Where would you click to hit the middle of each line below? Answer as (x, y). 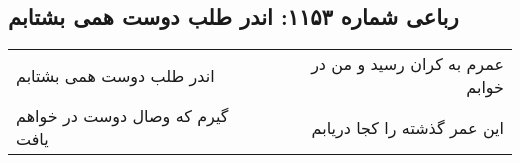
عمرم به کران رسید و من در (407, 64)
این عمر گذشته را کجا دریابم (407, 127)
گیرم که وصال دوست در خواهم (122, 116)
